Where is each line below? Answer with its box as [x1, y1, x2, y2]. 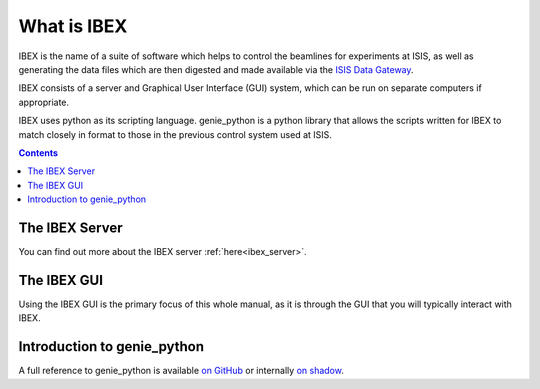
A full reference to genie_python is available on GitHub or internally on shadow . [18, 365, 344, 377]
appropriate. [18, 96, 70, 108]
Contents [18, 146, 59, 159]
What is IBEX [18, 15, 128, 37]
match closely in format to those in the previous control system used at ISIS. [18, 128, 332, 140]
